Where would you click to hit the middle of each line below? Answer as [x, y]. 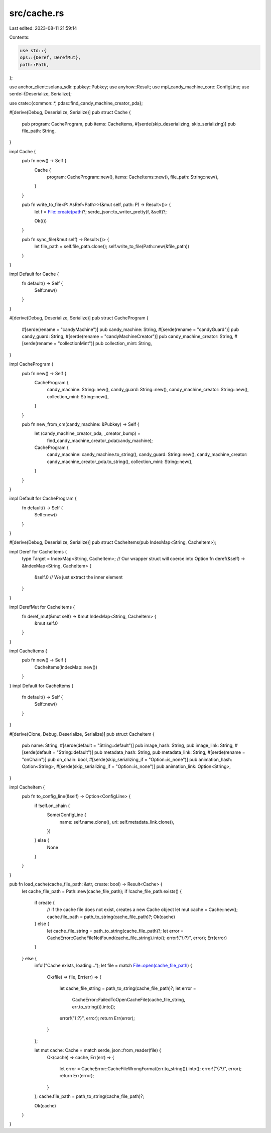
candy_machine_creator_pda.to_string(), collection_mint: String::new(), [120, 462]
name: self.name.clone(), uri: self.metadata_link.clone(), [117, 822]
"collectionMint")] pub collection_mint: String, [105, 344]
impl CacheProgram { [31, 364]
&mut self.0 [46, 623]
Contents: [19, 37]
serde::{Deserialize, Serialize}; [41, 94]
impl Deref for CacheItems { [38, 551]
